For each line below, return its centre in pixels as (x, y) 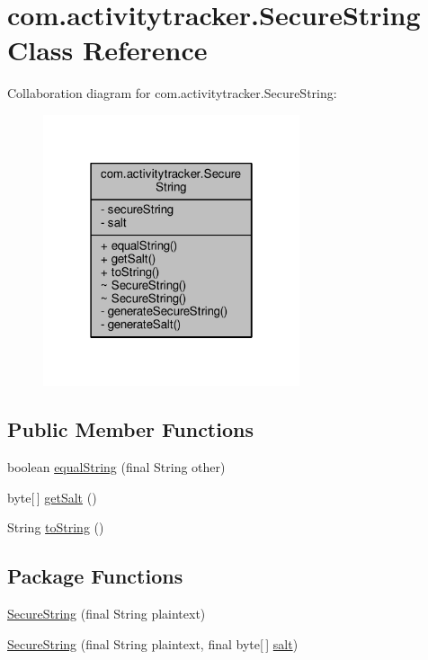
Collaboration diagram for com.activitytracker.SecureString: (172, 93)
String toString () (56, 527)
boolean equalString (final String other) (116, 467)
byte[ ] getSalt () (52, 497)
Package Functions (95, 576)
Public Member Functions (130, 429)
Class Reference (107, 50)
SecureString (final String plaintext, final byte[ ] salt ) (153, 643)
